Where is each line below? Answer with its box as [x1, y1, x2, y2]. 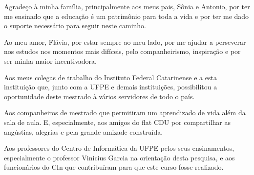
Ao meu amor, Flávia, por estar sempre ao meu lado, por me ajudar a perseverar [4, 36, 246, 47]
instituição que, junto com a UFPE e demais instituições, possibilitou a [4, 82, 217, 92]
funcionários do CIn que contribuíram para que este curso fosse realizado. [4, 162, 224, 172]
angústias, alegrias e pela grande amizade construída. [4, 126, 163, 137]
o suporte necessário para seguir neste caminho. [4, 20, 147, 31]
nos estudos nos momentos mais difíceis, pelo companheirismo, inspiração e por [4, 46, 241, 56]
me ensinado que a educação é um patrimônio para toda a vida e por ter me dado [4, 11, 249, 21]
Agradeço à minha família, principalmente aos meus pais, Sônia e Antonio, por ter [4, 1, 250, 11]
